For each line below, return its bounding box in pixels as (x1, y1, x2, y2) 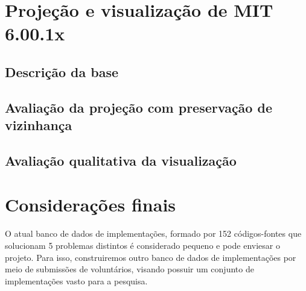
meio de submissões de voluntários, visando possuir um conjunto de (5, 263, 254, 275)
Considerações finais (5, 192, 176, 217)
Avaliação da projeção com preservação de (5, 98, 272, 116)
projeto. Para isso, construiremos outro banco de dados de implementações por (5, 251, 296, 263)
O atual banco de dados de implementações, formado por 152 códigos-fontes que (5, 227, 302, 240)
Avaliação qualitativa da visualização (5, 151, 237, 169)
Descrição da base (5, 62, 119, 81)
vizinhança (5, 116, 72, 134)
